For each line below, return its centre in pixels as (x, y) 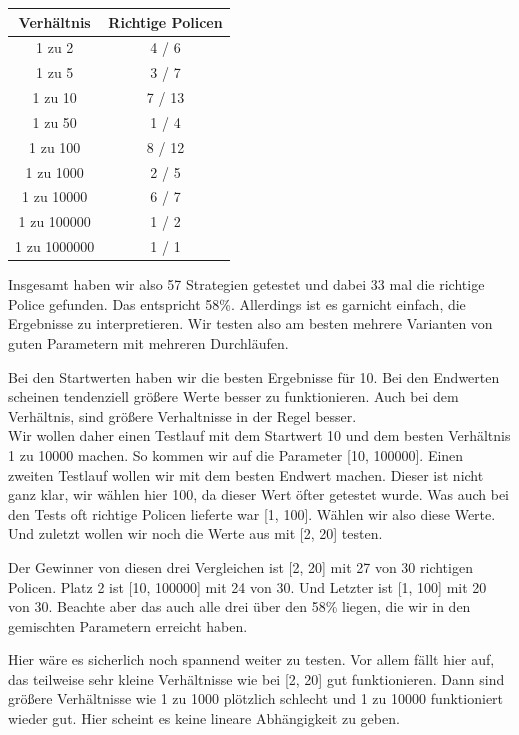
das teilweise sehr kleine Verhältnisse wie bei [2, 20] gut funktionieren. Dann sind (256, 678)
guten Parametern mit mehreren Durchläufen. (148, 342)
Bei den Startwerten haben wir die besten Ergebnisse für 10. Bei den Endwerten (254, 376)
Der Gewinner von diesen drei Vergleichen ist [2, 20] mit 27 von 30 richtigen (240, 566)
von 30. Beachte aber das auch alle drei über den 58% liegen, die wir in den (239, 606)
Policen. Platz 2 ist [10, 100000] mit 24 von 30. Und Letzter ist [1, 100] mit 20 (247, 586)
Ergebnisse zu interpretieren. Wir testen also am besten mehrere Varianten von (250, 323)
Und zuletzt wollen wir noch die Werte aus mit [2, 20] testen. (195, 533)
